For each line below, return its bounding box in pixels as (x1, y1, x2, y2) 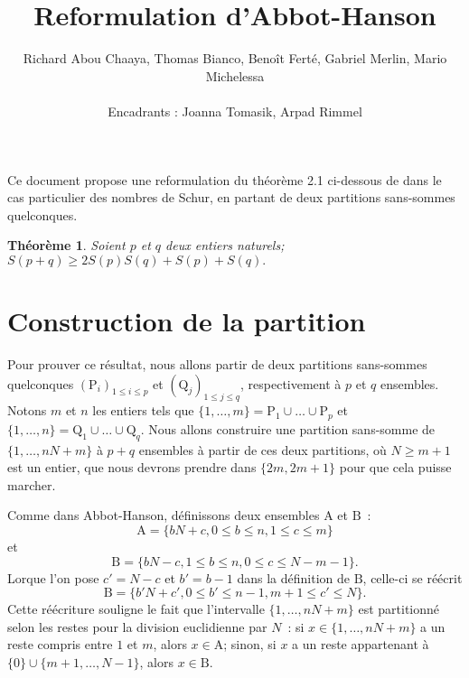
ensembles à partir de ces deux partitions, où (138, 440, 387, 459)
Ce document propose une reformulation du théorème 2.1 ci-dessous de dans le (7, 170, 442, 189)
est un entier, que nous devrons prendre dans (7, 458, 257, 477)
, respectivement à (240, 374, 342, 393)
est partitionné (358, 599, 440, 618)
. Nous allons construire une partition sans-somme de (140, 419, 436, 438)
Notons (7, 401, 47, 420)
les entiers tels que (92, 401, 194, 420)
